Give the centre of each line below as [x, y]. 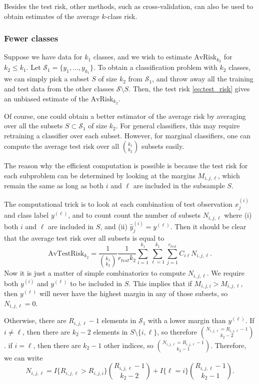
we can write [23, 357]
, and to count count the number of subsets [134, 215]
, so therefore [177, 331]
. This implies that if [160, 283]
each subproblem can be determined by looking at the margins [100, 175]
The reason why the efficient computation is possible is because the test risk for [126, 166]
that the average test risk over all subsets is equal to [84, 237]
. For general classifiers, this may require [178, 126]
